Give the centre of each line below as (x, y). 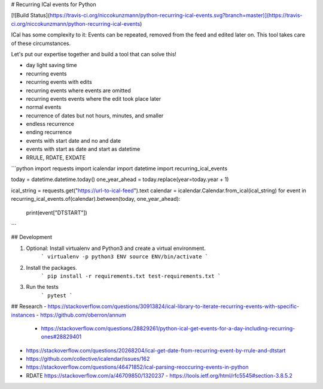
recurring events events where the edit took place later (94, 98)
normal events (44, 107)
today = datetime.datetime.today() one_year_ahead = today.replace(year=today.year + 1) (120, 179)
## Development (32, 237)
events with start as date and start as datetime (83, 149)
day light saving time (51, 65)
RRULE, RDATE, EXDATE (56, 157)
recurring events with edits (59, 82)
